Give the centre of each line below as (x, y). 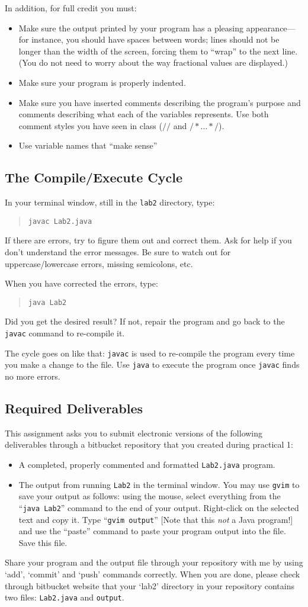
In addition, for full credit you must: (71, 8)
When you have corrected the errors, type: (81, 283)
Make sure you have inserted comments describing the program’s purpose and (160, 102)
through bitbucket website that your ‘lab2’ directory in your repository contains (150, 585)
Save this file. (43, 542)
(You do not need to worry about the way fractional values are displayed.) (153, 62)
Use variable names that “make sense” (88, 145)
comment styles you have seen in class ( (90, 125)
